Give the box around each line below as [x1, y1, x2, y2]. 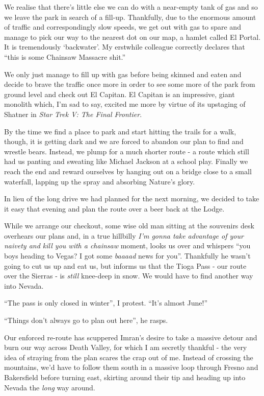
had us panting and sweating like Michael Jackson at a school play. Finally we [4, 156, 248, 167]
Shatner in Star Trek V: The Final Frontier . [4, 108, 142, 119]
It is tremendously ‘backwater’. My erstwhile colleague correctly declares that [4, 41, 245, 52]
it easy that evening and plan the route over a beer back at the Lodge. [4, 203, 225, 214]
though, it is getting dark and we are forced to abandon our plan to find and [4, 136, 244, 147]
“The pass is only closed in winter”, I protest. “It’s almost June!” [4, 297, 207, 308]
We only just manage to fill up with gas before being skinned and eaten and [4, 68, 242, 79]
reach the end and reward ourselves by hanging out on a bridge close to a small [4, 166, 252, 176]
